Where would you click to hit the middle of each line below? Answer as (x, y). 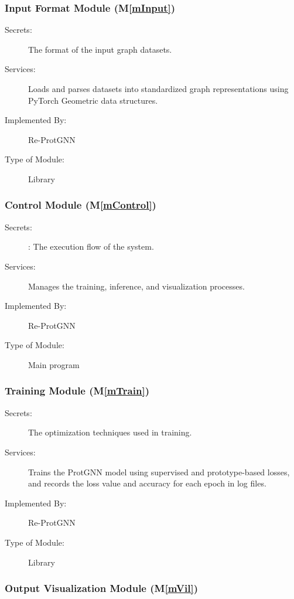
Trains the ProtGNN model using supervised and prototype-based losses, (159, 472)
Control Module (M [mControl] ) (81, 205)
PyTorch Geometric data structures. (93, 100)
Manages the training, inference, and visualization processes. (136, 286)
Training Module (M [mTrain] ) (77, 391)
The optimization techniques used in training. (110, 432)
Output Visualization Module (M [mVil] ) (101, 588)
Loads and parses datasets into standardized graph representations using (158, 89)
